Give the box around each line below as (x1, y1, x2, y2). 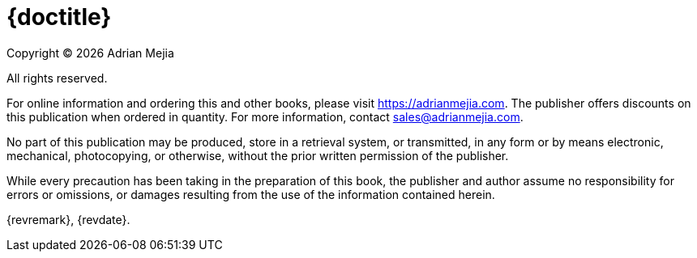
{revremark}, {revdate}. (6, 212, 130, 226)
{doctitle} (6, 3, 112, 31)
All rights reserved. (6, 70, 108, 85)
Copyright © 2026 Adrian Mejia (6, 45, 174, 60)
